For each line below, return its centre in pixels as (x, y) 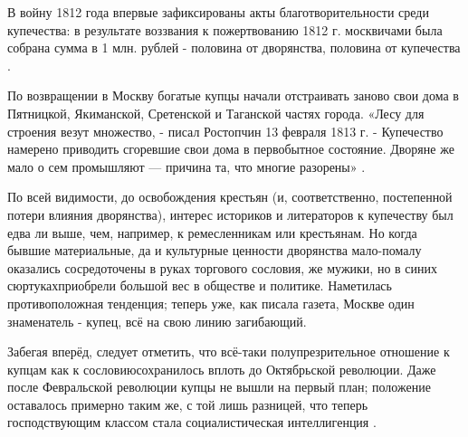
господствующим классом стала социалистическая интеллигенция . (192, 422)
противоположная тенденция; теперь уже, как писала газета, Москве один (211, 303)
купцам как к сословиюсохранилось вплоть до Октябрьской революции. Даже (222, 369)
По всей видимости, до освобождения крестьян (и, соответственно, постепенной (230, 197)
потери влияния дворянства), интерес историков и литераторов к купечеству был (230, 214)
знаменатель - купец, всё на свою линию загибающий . (157, 321)
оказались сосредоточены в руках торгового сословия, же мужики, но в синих (223, 267)
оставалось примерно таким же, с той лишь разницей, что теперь (188, 404)
